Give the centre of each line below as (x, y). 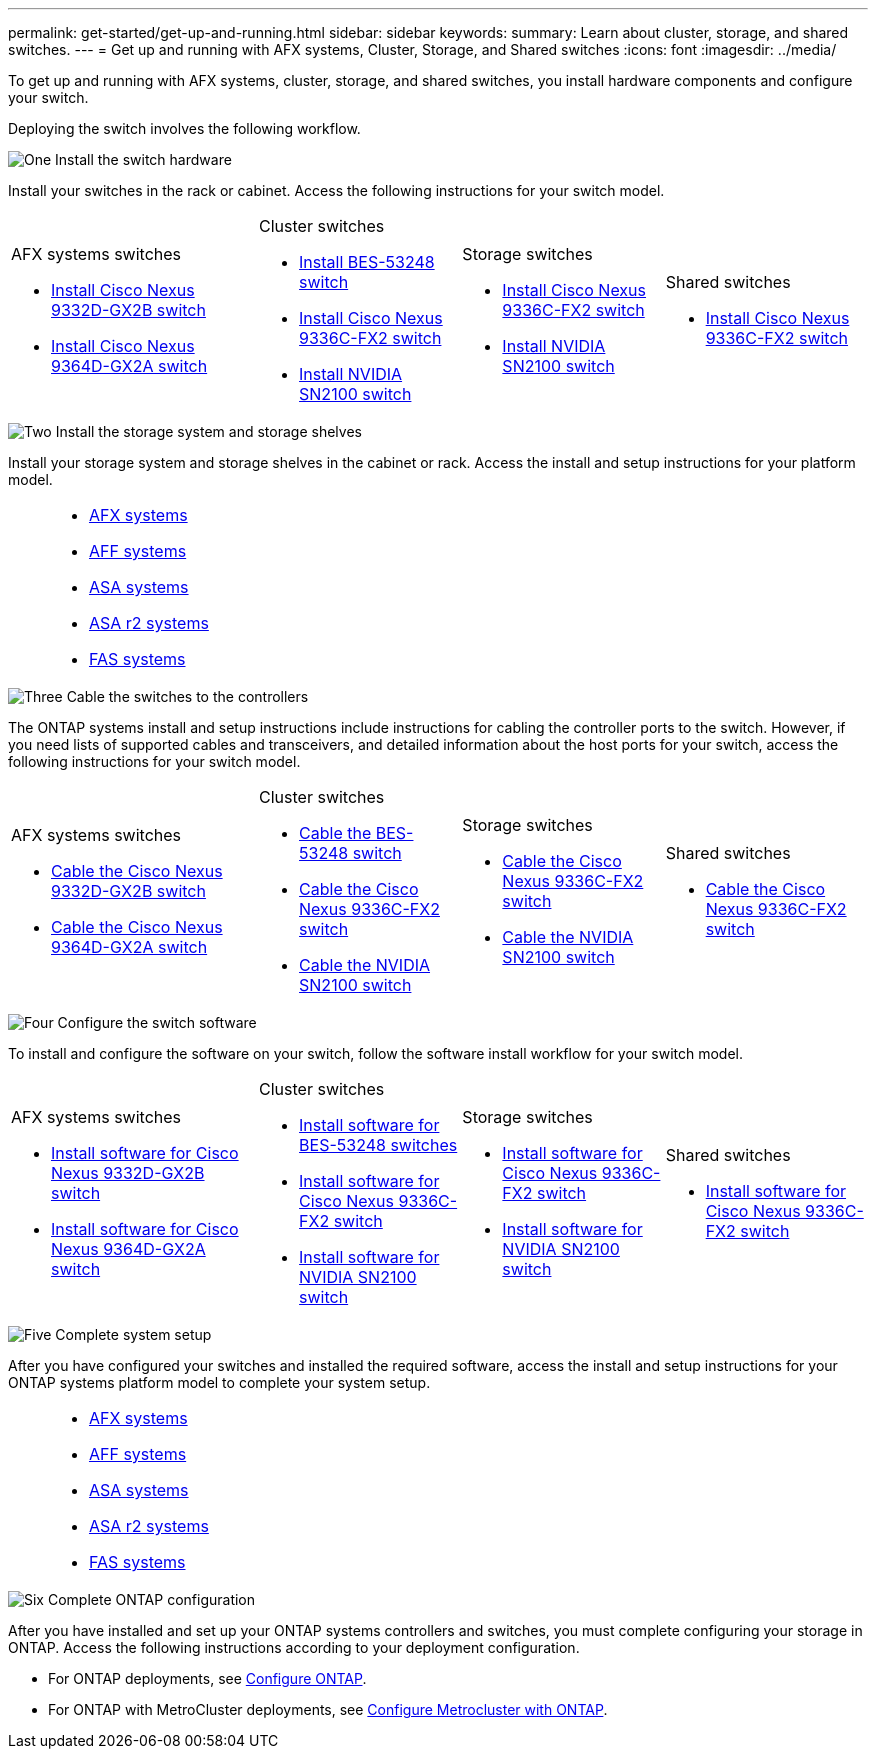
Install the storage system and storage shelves (208, 431)
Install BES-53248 (367, 262)
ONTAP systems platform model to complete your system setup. (219, 1382)
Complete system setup (133, 1334)
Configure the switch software (157, 1022)
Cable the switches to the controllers (187, 696)
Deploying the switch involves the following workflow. (184, 128)
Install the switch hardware (143, 159)
